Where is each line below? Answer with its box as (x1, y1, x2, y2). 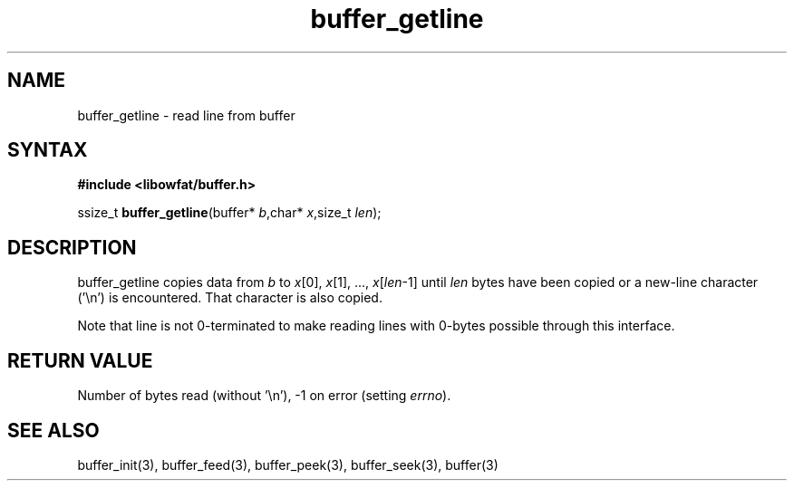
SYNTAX (7, 139, 88, 162)
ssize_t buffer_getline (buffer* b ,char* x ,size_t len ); (77, 205, 382, 221)
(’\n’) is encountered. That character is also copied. (77, 290, 382, 306)
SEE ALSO (7, 418, 100, 442)
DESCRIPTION (7, 235, 137, 259)
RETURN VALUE (7, 349, 153, 372)
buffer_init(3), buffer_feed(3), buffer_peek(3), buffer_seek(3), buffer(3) (77, 456, 499, 473)
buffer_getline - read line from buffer (77, 107, 295, 123)
